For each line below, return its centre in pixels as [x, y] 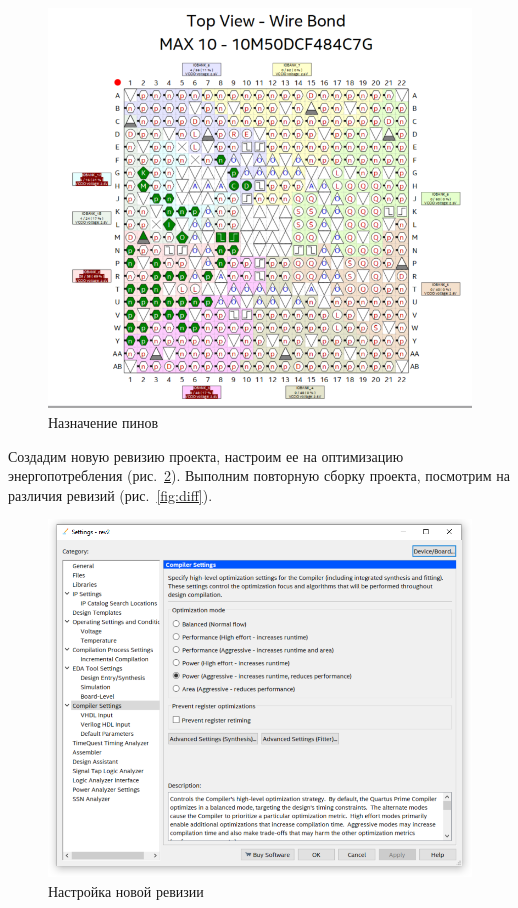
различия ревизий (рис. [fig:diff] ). [110, 494]
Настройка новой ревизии [126, 890]
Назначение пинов [103, 421]
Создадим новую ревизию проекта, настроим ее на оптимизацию [206, 455]
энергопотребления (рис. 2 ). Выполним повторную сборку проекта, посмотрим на [259, 475]
